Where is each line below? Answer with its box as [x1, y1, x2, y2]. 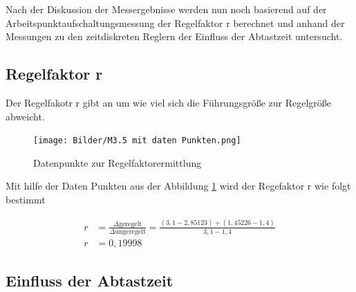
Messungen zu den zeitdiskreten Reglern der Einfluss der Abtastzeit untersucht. [6, 29, 343, 44]
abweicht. [6, 109, 45, 123]
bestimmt [6, 192, 46, 207]
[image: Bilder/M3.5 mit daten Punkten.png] [33, 136, 241, 146]
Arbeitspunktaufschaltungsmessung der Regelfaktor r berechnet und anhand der [6, 15, 345, 30]
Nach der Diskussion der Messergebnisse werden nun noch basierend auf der [6, 2, 327, 16]
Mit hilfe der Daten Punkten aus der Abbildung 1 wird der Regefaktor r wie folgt [6, 179, 351, 193]
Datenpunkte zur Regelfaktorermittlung [33, 155, 202, 170]
